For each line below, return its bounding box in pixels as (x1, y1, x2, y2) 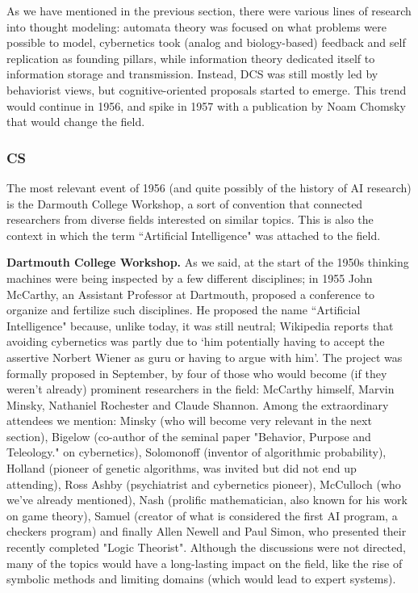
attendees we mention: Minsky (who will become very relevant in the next (6, 412, 372, 429)
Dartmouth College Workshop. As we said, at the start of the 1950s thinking (6, 254, 409, 271)
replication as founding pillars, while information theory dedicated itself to (6, 49, 375, 66)
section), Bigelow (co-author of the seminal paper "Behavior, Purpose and (6, 427, 371, 444)
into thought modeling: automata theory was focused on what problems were (6, 18, 387, 35)
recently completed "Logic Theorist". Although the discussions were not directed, (6, 539, 406, 556)
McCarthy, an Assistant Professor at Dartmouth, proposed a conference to (6, 285, 375, 302)
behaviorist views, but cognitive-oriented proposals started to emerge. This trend (6, 81, 407, 98)
